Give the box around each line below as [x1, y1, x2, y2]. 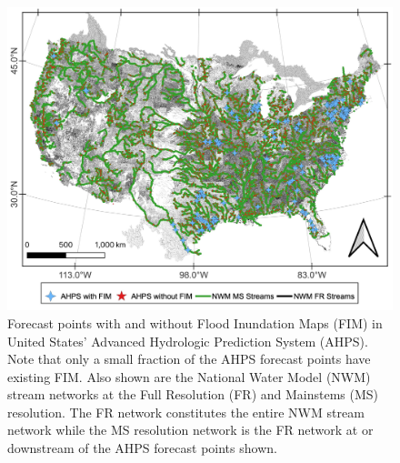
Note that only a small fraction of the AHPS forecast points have [7, 349, 371, 368]
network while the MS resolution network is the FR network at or [7, 420, 374, 439]
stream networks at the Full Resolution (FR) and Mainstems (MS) [7, 385, 379, 404]
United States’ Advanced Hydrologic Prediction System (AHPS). [7, 331, 368, 350]
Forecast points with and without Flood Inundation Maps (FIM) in [7, 313, 383, 332]
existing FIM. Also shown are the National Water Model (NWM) [7, 367, 371, 386]
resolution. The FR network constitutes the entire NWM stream [7, 402, 365, 421]
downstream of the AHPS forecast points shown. [7, 438, 277, 458]
